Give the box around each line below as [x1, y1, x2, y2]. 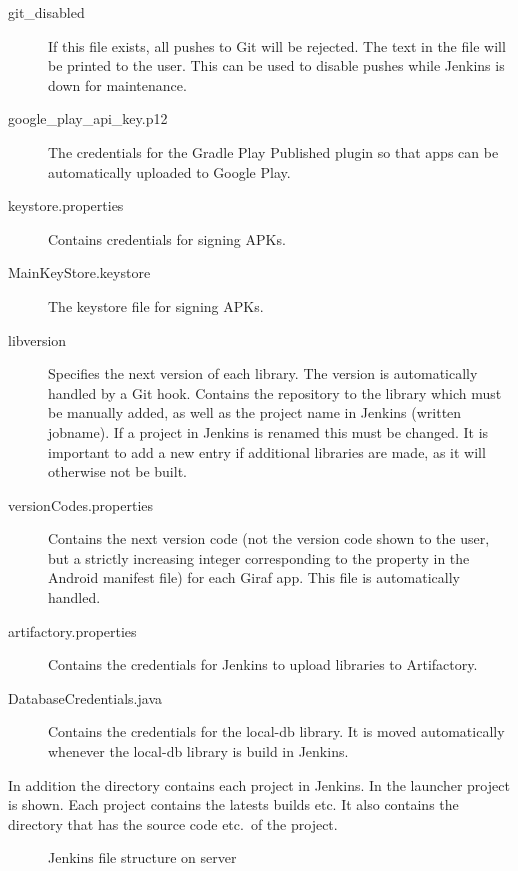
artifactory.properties [8, 620, 137, 641]
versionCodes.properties [8, 494, 154, 515]
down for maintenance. [48, 74, 187, 95]
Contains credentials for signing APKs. [48, 228, 286, 249]
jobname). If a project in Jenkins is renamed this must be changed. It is [48, 421, 489, 442]
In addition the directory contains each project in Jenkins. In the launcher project [8, 774, 510, 795]
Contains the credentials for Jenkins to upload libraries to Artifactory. [48, 654, 478, 675]
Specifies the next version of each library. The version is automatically [48, 363, 478, 384]
